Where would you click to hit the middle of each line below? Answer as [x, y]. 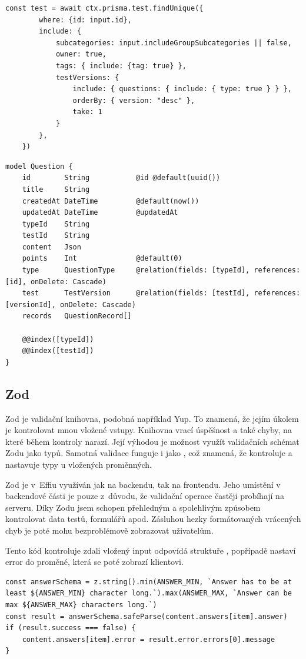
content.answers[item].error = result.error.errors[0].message [149, 639]
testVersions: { [87, 77]
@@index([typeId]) [58, 339]
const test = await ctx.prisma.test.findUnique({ [104, 8]
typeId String [56, 224]
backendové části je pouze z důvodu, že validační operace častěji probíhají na [145, 496]
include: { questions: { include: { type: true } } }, [182, 89]
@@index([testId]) [58, 351]
